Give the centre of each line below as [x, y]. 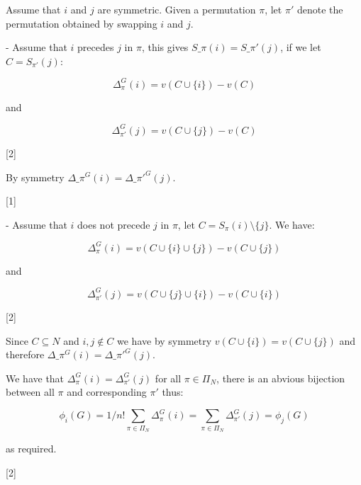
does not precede [114, 224]
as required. [31, 449]
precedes [96, 47]
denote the [320, 9]
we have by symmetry [165, 340]
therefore [25, 354]
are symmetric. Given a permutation [177, 9]
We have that [35, 378]
